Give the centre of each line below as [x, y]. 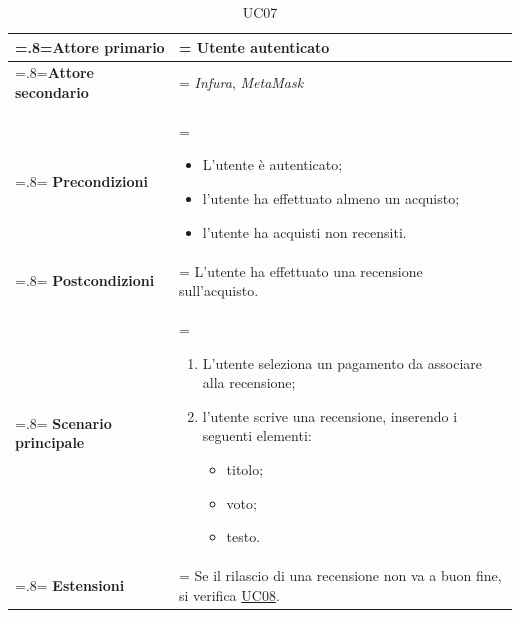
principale [50, 442]
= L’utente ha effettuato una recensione [300, 270]
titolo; [245, 468]
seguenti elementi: [257, 435]
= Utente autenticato [254, 46]
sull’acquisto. [218, 290]
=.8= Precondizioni [82, 181]
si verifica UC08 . [229, 594]
